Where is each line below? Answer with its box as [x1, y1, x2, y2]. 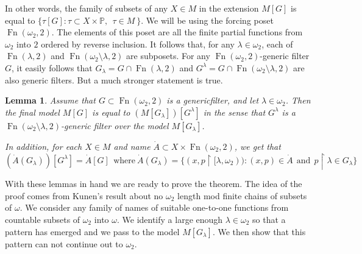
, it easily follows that [12, 61, 93, 74]
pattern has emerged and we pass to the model [5, 225, 180, 238]
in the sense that [203, 105, 266, 118]
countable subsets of [5, 213, 80, 225]
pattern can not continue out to [5, 237, 123, 250]
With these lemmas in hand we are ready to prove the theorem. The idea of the [5, 177, 302, 190]
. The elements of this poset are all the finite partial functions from [51, 26, 303, 38]
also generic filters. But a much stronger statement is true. [5, 73, 223, 86]
